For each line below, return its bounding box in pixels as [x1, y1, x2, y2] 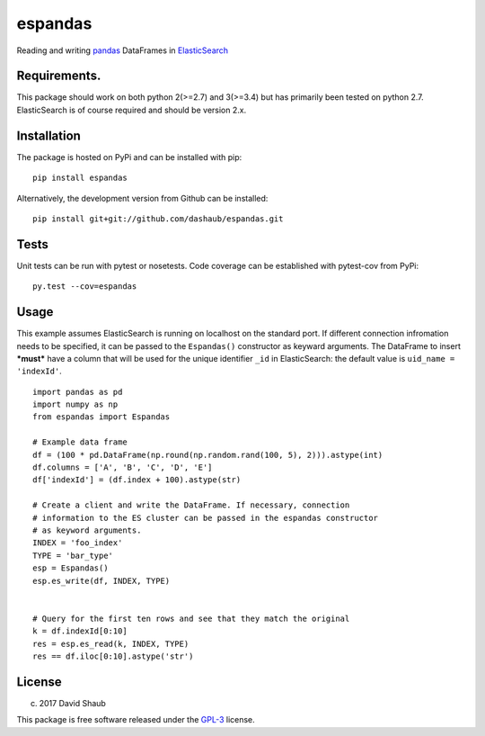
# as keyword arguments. [32, 525, 142, 535]
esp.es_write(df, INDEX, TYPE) [32, 576, 171, 586]
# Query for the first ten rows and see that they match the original [32, 613, 350, 624]
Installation [16, 128, 81, 143]
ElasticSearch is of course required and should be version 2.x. [16, 104, 247, 115]
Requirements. [16, 68, 101, 84]
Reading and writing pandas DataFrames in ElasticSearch [16, 45, 229, 56]
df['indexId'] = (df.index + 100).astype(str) [32, 475, 242, 485]
